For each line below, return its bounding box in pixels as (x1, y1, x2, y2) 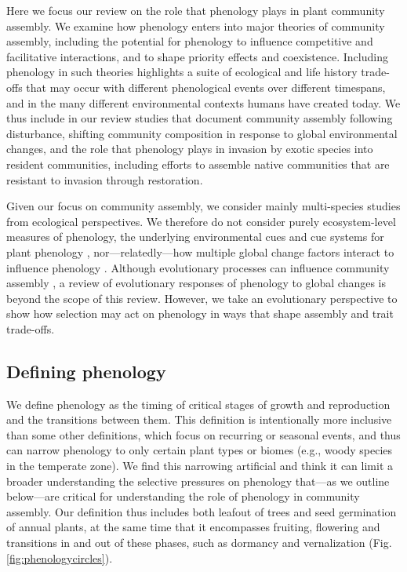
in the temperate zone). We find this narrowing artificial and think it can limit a (6, 457, 393, 474)
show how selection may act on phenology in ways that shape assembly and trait (6, 305, 394, 322)
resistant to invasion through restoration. (6, 171, 203, 188)
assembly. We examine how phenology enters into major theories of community (6, 17, 385, 34)
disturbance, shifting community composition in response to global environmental (6, 125, 398, 141)
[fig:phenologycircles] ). (6, 549, 113, 566)
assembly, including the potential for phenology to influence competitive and (6, 33, 373, 49)
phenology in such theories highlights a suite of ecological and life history (6, 64, 358, 80)
